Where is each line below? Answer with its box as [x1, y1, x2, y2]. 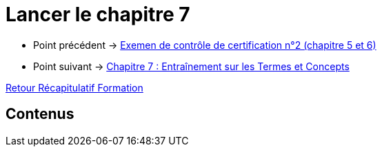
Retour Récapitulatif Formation [6, 81, 143, 94]
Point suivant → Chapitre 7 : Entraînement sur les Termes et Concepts [33, 60, 350, 72]
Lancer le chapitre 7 [6, 3, 190, 26]
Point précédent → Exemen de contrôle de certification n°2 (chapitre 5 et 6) [33, 39, 376, 51]
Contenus [6, 105, 74, 123]
